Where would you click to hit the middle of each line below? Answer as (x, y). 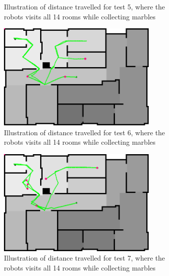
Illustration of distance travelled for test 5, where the (84, 6)
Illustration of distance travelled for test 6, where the (84, 132)
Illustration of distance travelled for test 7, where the (84, 258)
